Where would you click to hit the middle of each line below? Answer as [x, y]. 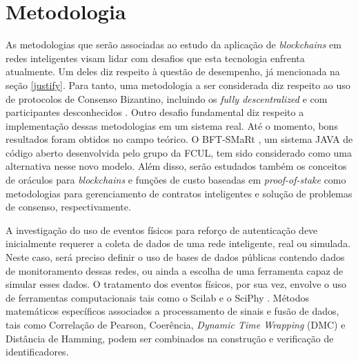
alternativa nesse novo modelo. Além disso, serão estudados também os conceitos [176, 166]
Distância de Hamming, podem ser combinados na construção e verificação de [170, 338]
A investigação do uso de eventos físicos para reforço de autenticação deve [162, 230]
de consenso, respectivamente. [68, 207]
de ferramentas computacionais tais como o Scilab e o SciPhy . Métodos [158, 297]
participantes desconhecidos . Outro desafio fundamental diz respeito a [155, 112]
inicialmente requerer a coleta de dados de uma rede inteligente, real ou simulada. [178, 243]
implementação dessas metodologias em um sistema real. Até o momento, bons [172, 125]
